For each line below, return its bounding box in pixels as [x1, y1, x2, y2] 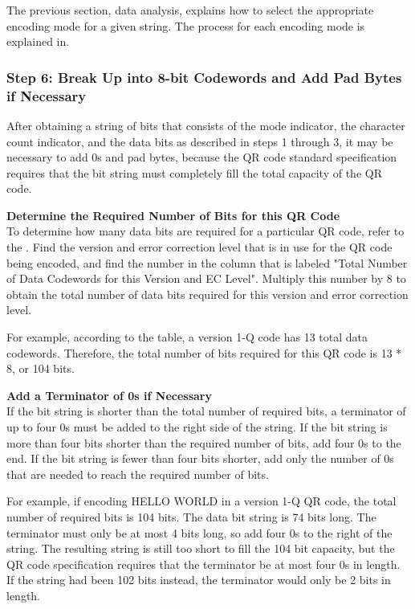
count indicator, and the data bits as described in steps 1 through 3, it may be [6, 133, 393, 149]
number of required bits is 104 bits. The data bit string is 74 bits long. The [6, 508, 376, 525]
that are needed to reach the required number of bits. [6, 465, 269, 482]
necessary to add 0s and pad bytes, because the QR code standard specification [6, 149, 397, 166]
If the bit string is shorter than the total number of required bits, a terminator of [6, 403, 406, 419]
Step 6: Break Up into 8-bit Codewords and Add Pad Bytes [6, 67, 402, 87]
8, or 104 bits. [6, 360, 75, 377]
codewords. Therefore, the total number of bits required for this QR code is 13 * [6, 344, 402, 361]
